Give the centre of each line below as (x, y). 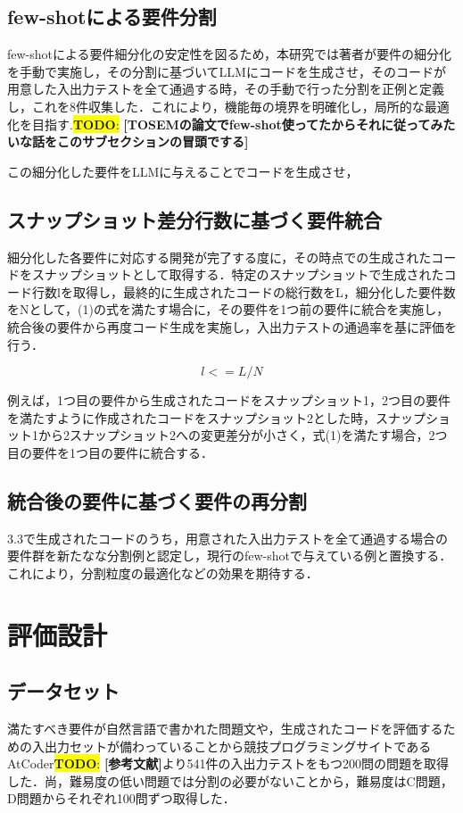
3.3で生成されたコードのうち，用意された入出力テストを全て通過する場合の (227, 538)
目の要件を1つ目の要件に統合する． (110, 452)
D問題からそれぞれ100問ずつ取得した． (121, 798)
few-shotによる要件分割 (112, 17)
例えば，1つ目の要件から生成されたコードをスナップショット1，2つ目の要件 (229, 400)
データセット (63, 691)
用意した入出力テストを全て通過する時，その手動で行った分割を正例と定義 (226, 89)
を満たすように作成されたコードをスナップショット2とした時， (191, 417)
